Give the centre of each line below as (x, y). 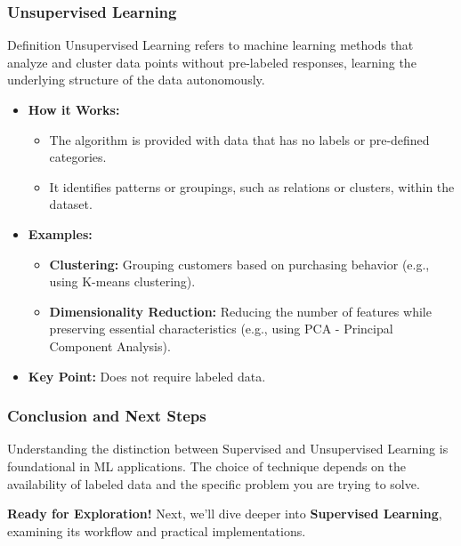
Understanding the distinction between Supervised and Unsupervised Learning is (228, 449)
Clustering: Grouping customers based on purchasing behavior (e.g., (239, 264)
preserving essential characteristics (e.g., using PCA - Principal (221, 329)
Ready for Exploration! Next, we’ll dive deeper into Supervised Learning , (225, 514)
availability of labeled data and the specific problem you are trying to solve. (214, 483)
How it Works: (74, 109)
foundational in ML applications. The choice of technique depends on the (206, 466)
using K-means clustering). (122, 281)
